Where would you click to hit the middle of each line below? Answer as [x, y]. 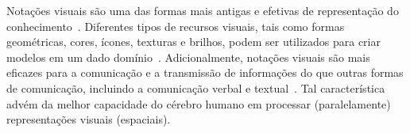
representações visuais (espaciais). [89, 119]
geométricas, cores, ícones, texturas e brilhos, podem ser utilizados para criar [193, 42]
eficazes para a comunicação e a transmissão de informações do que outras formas [205, 72]
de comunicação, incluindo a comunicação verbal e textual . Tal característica [196, 87]
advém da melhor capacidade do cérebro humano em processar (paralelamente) [199, 103]
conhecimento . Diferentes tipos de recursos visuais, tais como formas [176, 26]
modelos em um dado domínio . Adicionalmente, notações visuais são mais [188, 57]
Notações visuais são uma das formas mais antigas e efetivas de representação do [203, 10]
